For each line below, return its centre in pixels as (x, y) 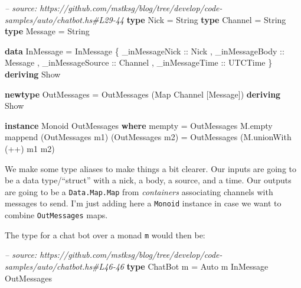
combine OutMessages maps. (56, 215)
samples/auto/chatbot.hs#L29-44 (64, 19)
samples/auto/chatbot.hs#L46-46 (64, 266)
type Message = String (47, 31)
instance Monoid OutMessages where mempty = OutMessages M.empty (139, 125)
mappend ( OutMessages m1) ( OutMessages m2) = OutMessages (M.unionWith (148, 137)
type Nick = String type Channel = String (206, 19)
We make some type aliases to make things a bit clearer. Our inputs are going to (150, 168)
